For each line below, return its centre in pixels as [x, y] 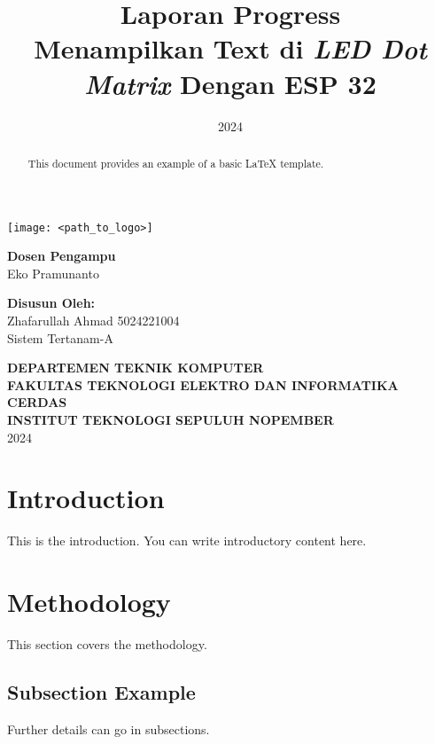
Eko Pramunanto [53, 273]
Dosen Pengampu [62, 256]
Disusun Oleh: [51, 303]
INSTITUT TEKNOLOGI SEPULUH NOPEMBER [171, 419]
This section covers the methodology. [107, 643]
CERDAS [37, 402]
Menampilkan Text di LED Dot [230, 49]
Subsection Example [101, 691]
